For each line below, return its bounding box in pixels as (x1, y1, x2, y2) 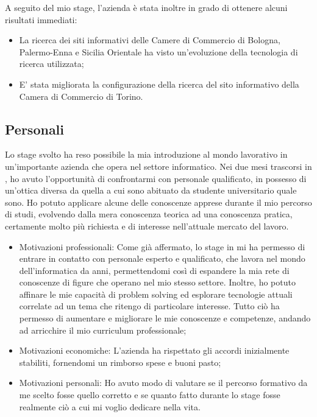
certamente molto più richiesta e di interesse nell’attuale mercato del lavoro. (5, 219, 289, 232)
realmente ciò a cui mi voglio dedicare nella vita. (19, 400, 201, 413)
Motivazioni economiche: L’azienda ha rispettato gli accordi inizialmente (19, 344, 290, 357)
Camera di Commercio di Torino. (19, 89, 143, 102)
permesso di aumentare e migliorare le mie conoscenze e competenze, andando (19, 312, 311, 324)
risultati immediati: (5, 13, 77, 26)
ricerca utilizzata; (19, 57, 84, 70)
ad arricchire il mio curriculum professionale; (19, 323, 187, 336)
